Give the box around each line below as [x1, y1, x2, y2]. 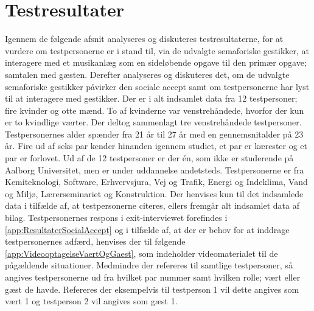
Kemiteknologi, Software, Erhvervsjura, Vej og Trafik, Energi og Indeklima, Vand [5, 175, 308, 188]
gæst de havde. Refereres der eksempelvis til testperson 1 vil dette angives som [5, 282, 299, 295]
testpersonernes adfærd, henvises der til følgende [5, 235, 186, 248]
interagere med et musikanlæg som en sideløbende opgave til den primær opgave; [5, 56, 307, 69]
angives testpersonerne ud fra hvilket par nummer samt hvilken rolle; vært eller [5, 271, 301, 283]
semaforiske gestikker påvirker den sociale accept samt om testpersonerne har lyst [5, 80, 310, 93]
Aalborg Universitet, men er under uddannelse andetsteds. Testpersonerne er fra [5, 163, 304, 176]
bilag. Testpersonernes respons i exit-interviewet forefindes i [5, 211, 228, 224]
